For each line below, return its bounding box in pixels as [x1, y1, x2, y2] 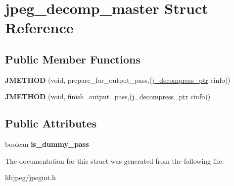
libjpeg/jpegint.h [5, 172, 56, 183]
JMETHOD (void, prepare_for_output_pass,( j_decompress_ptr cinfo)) [5, 74, 231, 85]
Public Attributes [5, 116, 97, 131]
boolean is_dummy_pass [5, 139, 89, 149]
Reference [5, 17, 74, 38]
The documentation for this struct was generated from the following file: [5, 155, 224, 166]
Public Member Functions [5, 51, 140, 66]
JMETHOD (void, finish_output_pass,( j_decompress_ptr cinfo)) [5, 91, 211, 102]
